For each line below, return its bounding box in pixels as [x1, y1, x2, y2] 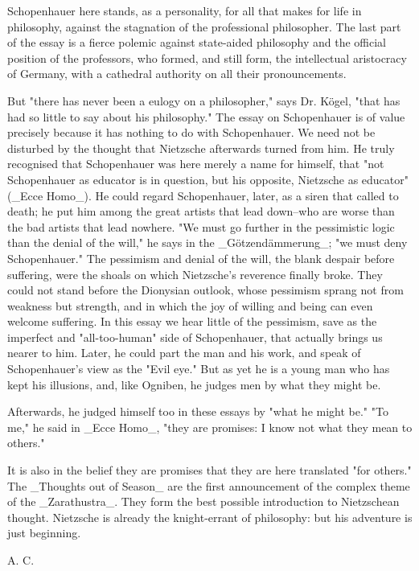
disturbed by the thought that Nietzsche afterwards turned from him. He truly [7, 139, 395, 156]
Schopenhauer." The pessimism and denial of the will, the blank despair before [7, 249, 395, 266]
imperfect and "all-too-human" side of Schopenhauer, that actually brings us [7, 328, 383, 345]
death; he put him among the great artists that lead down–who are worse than [7, 203, 395, 220]
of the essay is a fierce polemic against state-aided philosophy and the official [7, 34, 387, 51]
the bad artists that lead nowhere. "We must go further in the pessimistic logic [7, 218, 395, 235]
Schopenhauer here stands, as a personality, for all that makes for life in [7, 2, 362, 18]
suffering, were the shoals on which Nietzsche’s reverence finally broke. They [7, 265, 383, 282]
